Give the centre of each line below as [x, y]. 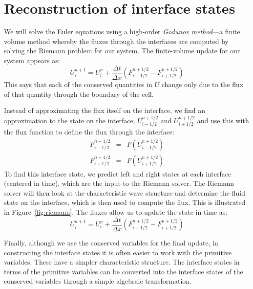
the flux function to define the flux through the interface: [89, 131]
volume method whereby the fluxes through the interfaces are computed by [116, 41]
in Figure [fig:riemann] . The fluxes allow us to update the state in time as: [116, 212]
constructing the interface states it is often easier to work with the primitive [118, 252]
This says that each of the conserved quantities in [78, 84]
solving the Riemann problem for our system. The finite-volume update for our [122, 51]
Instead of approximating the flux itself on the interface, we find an [105, 110]
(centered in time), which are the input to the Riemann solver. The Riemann [119, 183]
